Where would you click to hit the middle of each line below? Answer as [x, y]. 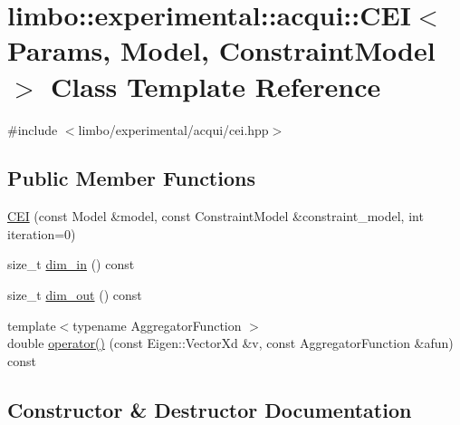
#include [33, 129]
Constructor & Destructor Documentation [210, 409]
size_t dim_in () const [71, 264]
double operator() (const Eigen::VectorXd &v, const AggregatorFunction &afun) [230, 343]
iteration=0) [42, 233]
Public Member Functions [131, 178]
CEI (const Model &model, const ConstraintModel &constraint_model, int [216, 216]
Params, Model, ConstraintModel [221, 50]
